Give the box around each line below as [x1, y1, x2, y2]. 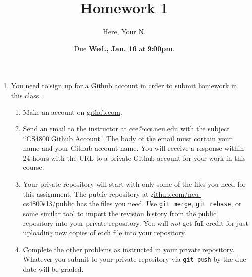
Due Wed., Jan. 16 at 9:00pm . [74, 43, 175, 53]
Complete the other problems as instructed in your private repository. [23, 244, 235, 254]
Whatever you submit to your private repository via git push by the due [23, 254, 246, 264]
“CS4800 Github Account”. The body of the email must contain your [23, 133, 232, 143]
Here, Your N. [103, 26, 146, 37]
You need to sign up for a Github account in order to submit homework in [11, 80, 237, 91]
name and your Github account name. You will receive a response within [23, 143, 244, 153]
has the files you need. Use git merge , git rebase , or [76, 198, 242, 209]
